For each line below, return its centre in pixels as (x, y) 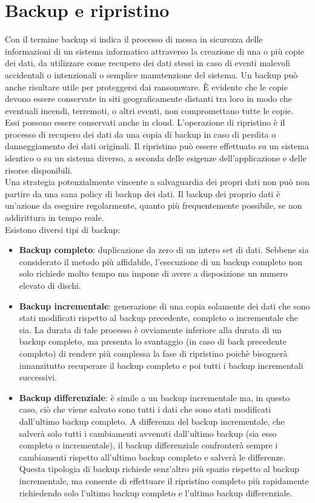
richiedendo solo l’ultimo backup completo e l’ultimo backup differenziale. (156, 492)
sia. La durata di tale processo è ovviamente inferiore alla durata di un (150, 329)
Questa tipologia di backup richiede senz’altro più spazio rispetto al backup (159, 469)
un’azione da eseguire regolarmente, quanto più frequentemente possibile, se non (154, 205)
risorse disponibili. (39, 170)
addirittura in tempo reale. (55, 218)
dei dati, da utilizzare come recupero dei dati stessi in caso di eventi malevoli (148, 63)
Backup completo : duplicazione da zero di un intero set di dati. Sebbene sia (164, 250)
